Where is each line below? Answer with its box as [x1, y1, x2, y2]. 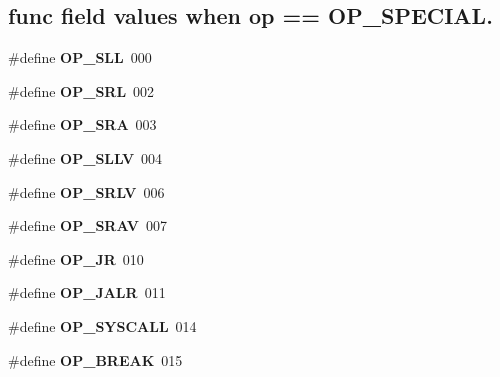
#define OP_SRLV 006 [8, 181, 165, 202]
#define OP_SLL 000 [8, 47, 152, 68]
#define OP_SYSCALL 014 [8, 315, 197, 336]
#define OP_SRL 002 [8, 80, 155, 101]
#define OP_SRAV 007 [8, 215, 167, 236]
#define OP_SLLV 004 [8, 147, 163, 168]
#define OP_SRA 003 [8, 114, 157, 135]
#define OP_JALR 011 [8, 282, 166, 303]
